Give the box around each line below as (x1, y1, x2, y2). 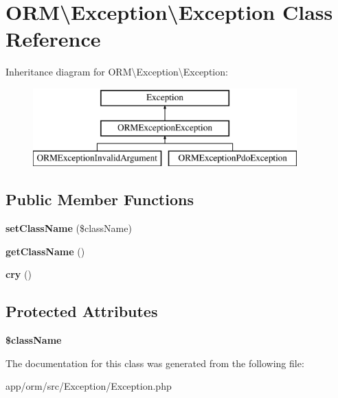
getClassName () (5, 244, 85, 258)
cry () (5, 267, 32, 281)
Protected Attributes (5, 301, 158, 322)
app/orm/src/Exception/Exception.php (5, 379, 172, 393)
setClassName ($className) (5, 221, 132, 235)
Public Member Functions (5, 189, 194, 210)
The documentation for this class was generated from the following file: (5, 355, 304, 370)
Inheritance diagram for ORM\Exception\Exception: (5, 65, 228, 79)
